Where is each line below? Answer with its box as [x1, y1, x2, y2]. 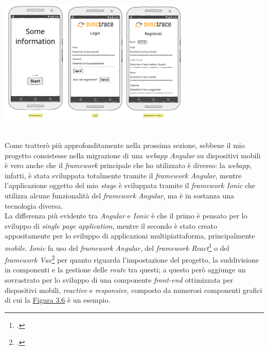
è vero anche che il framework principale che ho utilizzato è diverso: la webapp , [5, 160, 252, 171]
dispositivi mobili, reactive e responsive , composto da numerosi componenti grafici [5, 284, 262, 295]
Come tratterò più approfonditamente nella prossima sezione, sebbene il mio [5, 139, 245, 150]
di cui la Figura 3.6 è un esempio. [5, 294, 111, 305]
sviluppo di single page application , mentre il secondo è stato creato [5, 220, 218, 231]
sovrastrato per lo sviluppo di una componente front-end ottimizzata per [5, 274, 234, 285]
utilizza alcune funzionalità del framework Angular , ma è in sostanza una [5, 190, 235, 200]
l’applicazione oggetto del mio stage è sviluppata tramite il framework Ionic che [5, 180, 256, 191]
